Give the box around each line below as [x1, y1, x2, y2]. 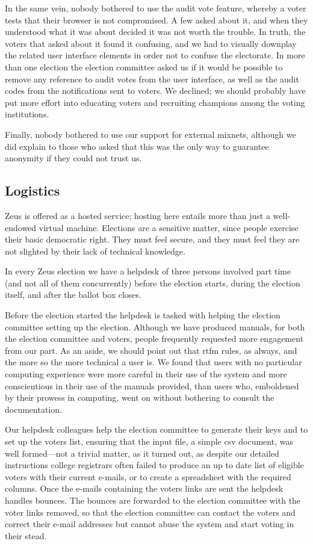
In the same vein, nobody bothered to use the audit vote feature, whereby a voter [5, 2, 306, 14]
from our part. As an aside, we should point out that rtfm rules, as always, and [5, 344, 297, 356]
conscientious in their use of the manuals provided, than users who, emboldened [5, 379, 299, 392]
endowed [5, 221, 37, 233]
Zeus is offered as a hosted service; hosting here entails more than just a [5, 209, 270, 221]
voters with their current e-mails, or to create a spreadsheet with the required [5, 470, 291, 483]
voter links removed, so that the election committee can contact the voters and [5, 505, 296, 518]
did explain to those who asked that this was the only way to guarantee [5, 140, 269, 152]
